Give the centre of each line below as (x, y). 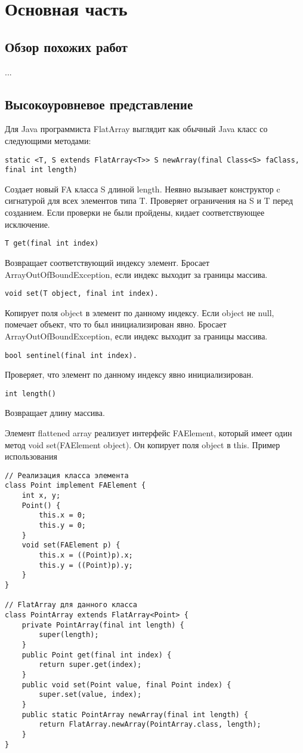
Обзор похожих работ (66, 46)
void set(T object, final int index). (82, 294)
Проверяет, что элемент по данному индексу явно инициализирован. (129, 374)
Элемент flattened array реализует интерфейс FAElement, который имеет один (149, 433)
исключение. (27, 224)
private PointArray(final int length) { (103, 625)
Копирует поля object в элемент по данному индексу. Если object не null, (140, 312)
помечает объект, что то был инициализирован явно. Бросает (116, 324)
